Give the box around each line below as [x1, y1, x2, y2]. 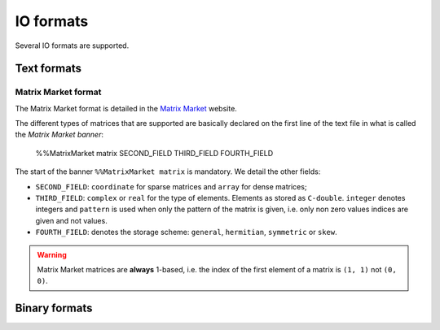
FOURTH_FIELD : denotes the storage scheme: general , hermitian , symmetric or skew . [35, 228, 337, 237]
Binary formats [15, 302, 93, 315]
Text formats [15, 62, 81, 76]
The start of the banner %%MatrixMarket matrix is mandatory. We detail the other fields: [15, 167, 321, 176]
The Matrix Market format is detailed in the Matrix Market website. [15, 103, 238, 113]
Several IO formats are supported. [15, 41, 130, 50]
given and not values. [35, 215, 108, 225]
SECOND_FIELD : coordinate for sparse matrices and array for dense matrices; [35, 181, 307, 191]
